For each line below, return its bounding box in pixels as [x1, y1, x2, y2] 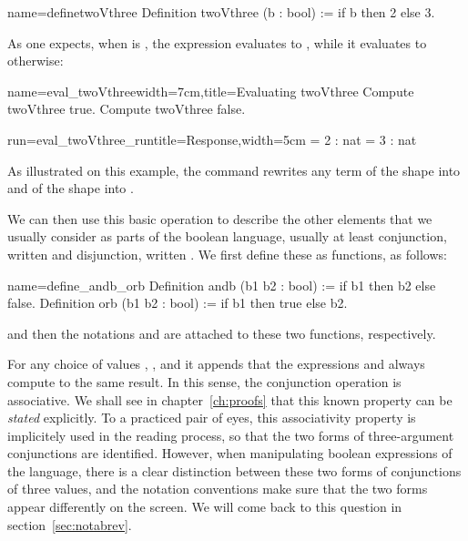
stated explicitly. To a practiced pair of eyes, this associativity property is [7, 408, 416, 427]
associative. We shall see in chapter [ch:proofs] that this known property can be [7, 390, 453, 409]
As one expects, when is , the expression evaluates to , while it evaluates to [7, 33, 427, 52]
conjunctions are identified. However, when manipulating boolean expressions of [7, 444, 453, 463]
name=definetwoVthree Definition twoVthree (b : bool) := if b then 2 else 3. [7, 3, 435, 21]
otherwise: [7, 51, 64, 70]
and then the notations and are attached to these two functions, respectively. [7, 323, 436, 342]
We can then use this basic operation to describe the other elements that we [7, 209, 432, 228]
